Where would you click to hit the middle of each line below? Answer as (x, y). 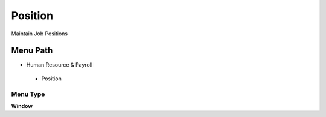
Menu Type (28, 94)
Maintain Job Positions (40, 34)
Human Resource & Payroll (59, 65)
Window (22, 106)
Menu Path (32, 51)
